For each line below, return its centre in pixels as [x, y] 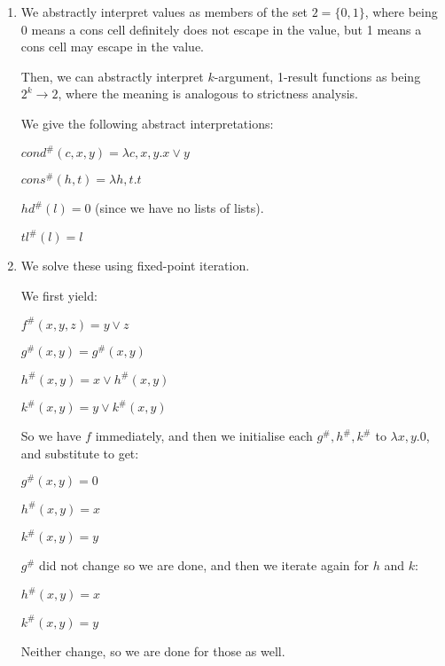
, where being [401, 12]
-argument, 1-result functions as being [317, 76]
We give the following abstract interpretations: [147, 123]
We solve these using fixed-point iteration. [135, 266]
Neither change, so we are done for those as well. [153, 650]
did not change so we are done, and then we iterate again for [204, 565]
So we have [51, 435]
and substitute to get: [80, 453]
